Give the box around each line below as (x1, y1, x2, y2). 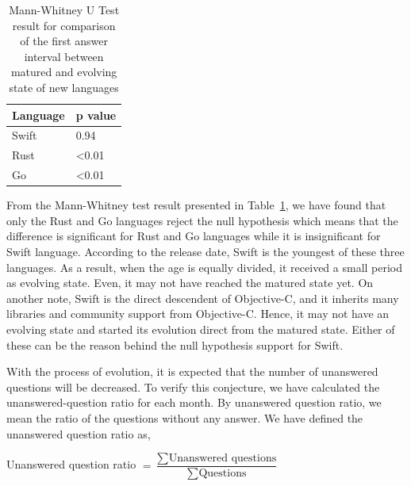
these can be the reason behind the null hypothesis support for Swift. (6, 336, 344, 353)
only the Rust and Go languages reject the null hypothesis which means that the (6, 212, 398, 228)
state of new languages (9, 78, 119, 95)
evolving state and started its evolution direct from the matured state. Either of (6, 320, 395, 337)
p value (75, 106, 117, 123)
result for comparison (12, 17, 116, 33)
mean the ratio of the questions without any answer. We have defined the (6, 409, 363, 426)
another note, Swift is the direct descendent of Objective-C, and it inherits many (6, 289, 399, 306)
